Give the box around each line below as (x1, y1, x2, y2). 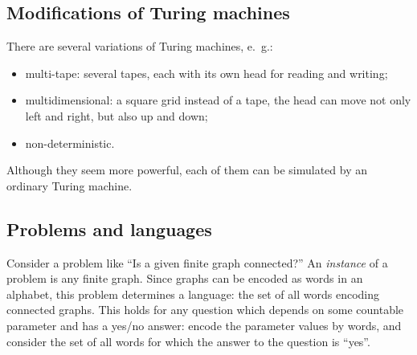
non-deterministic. (25, 134, 115, 151)
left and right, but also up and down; (25, 107, 208, 124)
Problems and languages (6, 216, 212, 241)
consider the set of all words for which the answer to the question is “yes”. (6, 333, 370, 349)
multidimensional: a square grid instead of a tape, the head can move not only (25, 92, 411, 108)
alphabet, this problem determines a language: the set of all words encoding (6, 285, 379, 302)
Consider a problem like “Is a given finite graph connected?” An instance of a (6, 254, 388, 271)
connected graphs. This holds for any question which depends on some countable (6, 301, 404, 318)
